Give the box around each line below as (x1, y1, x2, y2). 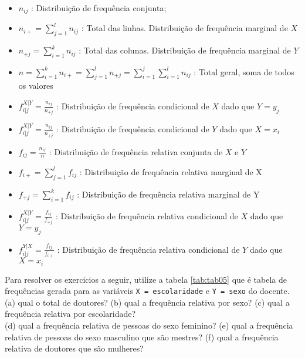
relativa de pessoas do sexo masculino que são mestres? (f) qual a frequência (5, 330, 279, 343)
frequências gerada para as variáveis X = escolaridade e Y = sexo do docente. (5, 285, 290, 297)
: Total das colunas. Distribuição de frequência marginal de (79, 44, 291, 56)
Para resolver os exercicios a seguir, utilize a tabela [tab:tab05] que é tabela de (5, 273, 287, 285)
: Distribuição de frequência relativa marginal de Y (77, 188, 260, 200)
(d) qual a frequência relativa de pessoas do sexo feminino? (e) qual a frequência (5, 319, 293, 332)
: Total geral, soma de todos (194, 65, 294, 78)
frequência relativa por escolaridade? (5, 307, 136, 320)
